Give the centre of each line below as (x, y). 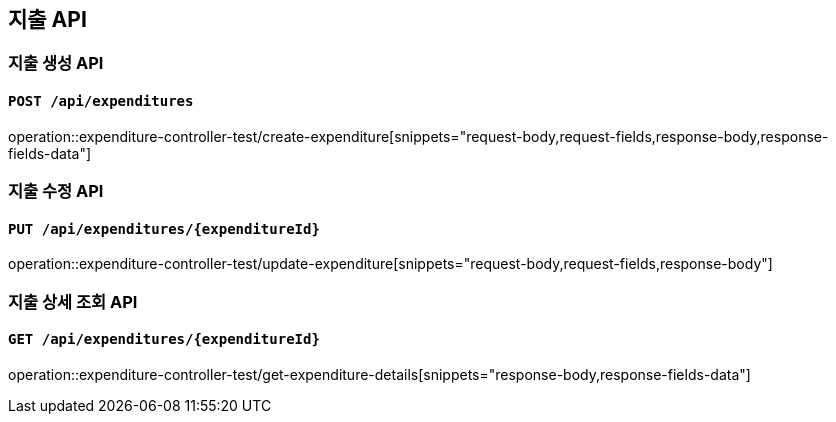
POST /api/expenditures (101, 101)
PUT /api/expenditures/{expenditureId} (164, 228)
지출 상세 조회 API (73, 301)
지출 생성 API (56, 63)
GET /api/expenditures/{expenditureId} (164, 339)
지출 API (47, 19)
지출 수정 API (56, 191)
